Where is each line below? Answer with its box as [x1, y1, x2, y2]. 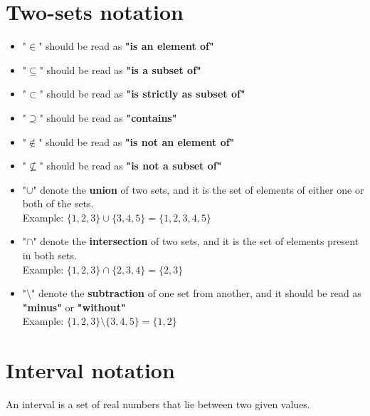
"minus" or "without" [22, 299, 126, 314]
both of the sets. [22, 196, 94, 211]
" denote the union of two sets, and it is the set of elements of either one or [33, 182, 364, 197]
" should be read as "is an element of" [38, 38, 214, 53]
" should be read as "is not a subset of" [39, 158, 222, 173]
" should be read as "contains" [39, 110, 177, 125]
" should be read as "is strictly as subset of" [39, 86, 245, 101]
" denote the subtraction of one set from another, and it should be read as [31, 286, 361, 301]
